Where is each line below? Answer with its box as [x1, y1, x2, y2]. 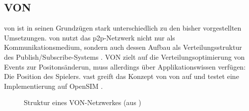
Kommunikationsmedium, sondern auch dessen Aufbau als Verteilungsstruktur [4, 42, 242, 52]
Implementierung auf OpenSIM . [4, 80, 103, 91]
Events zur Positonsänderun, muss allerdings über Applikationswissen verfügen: [4, 61, 246, 72]
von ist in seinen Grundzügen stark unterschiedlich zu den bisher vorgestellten [4, 23, 242, 33]
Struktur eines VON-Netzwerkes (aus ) [24, 97, 141, 108]
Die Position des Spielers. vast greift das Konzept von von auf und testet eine [4, 71, 239, 81]
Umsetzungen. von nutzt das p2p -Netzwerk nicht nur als [4, 32, 175, 42]
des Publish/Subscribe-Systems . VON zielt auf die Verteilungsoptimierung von [4, 51, 245, 62]
